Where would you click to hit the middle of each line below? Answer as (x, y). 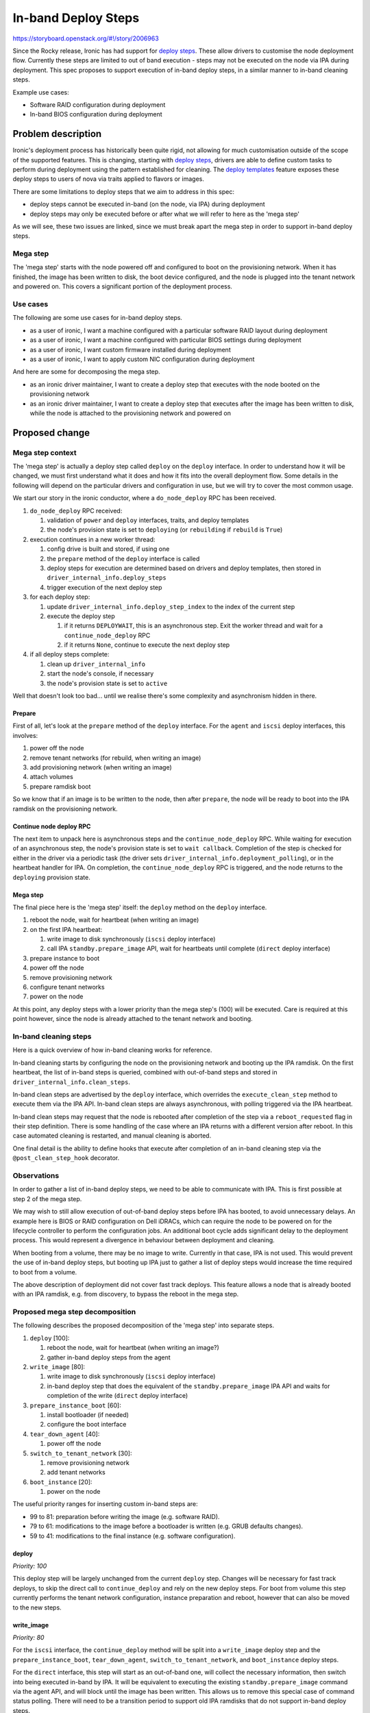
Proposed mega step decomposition (74, 1312)
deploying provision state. (51, 877)
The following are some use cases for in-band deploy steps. (98, 318)
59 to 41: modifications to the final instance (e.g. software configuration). (133, 1536)
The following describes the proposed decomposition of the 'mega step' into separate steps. (144, 1325)
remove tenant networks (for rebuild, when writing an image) (115, 758)
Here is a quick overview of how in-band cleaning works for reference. (112, 1050)
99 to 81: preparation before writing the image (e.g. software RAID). (125, 1516)
